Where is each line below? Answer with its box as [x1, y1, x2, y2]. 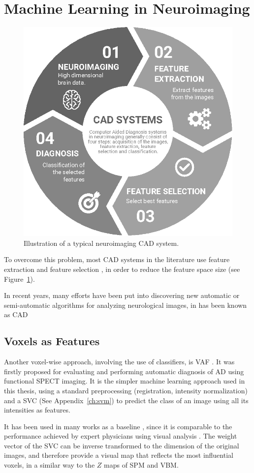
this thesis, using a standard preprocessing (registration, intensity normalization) [4, 385, 248, 395]
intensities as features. [4, 405, 70, 415]
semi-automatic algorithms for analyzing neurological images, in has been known [4, 299, 247, 310]
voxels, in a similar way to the [4, 460, 95, 470]
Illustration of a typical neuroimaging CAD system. [24, 237, 179, 248]
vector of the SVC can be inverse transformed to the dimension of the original [4, 440, 239, 450]
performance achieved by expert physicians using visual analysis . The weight [4, 431, 237, 441]
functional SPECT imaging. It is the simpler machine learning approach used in [4, 376, 245, 386]
